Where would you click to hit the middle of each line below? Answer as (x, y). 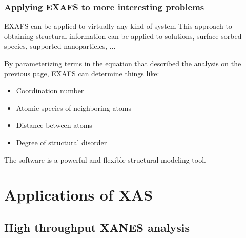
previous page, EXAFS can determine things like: (82, 73)
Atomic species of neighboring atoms (74, 107)
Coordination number (50, 91)
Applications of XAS (79, 195)
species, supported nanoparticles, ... (60, 46)
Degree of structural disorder (61, 142)
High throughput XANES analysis (97, 227)
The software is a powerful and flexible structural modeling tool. (105, 159)
